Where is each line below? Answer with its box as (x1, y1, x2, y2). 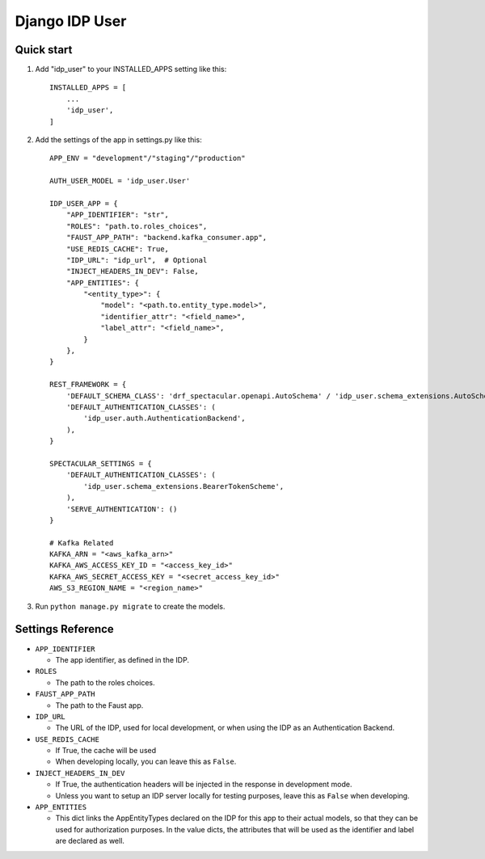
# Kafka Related (49, 538, 114, 547)
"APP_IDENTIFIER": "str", (65, 210, 170, 220)
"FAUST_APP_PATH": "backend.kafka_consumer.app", (65, 233, 267, 242)
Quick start (15, 43, 73, 57)
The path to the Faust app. (55, 700, 144, 710)
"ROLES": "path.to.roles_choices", (65, 221, 208, 230)
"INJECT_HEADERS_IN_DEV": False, (65, 267, 200, 276)
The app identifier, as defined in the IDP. (55, 655, 190, 664)
